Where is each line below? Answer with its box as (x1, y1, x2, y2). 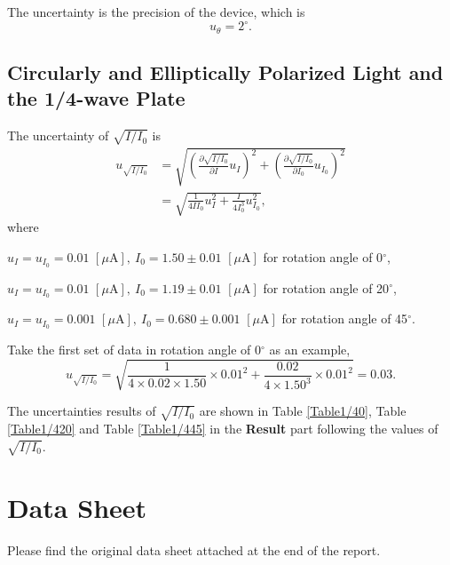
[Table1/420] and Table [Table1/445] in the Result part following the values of (7, 419, 438, 438)
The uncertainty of (7, 126, 109, 145)
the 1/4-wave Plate (7, 84, 186, 112)
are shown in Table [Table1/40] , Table (199, 402, 407, 420)
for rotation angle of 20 (263, 278, 390, 297)
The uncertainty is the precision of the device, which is (7, 3, 305, 20)
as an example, (269, 340, 351, 359)
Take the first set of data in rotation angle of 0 (7, 340, 262, 359)
